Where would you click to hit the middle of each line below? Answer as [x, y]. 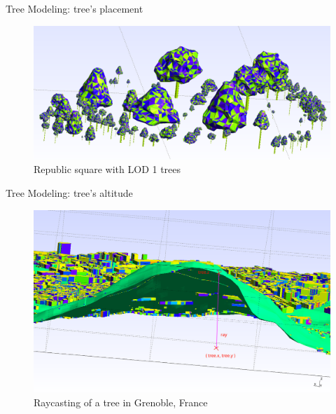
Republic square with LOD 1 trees [107, 169]
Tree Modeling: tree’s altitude [69, 193]
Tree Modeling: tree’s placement [75, 8]
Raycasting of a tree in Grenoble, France [121, 402]
